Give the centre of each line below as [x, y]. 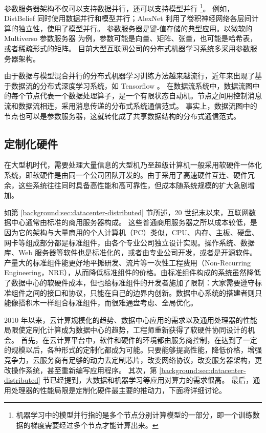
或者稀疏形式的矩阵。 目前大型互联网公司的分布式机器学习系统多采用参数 [127, 48]
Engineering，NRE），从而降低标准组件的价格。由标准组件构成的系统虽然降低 [132, 272]
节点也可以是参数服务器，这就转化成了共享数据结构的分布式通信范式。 [122, 116]
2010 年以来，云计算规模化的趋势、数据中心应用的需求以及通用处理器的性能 [131, 319]
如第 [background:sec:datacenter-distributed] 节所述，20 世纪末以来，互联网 [127, 212]
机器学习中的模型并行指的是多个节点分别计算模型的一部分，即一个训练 [134, 415]
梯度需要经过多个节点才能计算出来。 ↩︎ [94, 425]
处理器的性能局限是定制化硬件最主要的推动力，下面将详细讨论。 [118, 390]
